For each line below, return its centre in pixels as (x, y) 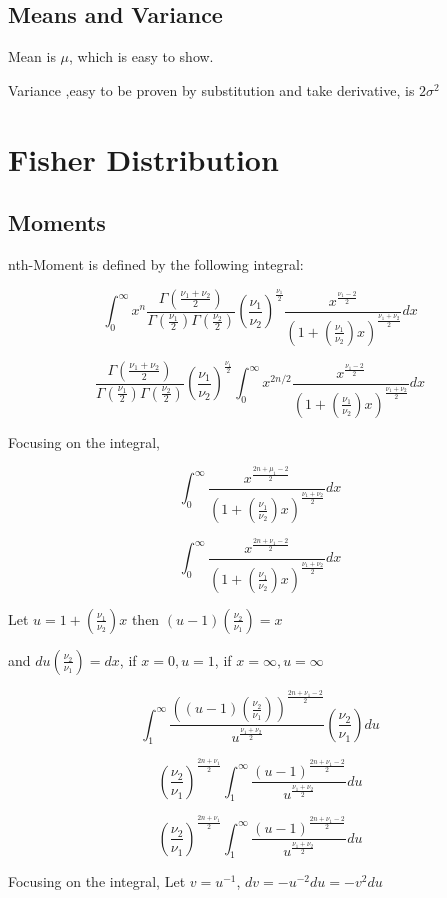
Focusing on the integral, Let (97, 881)
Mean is (32, 56)
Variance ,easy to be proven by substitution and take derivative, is (211, 89)
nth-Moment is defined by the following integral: (156, 263)
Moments (57, 222)
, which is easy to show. (141, 56)
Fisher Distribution (143, 158)
